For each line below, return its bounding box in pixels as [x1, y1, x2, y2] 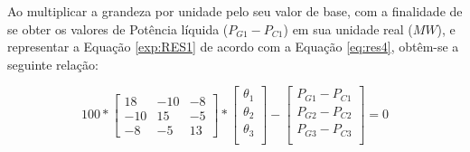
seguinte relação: [7, 54, 99, 73]
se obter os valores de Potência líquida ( [7, 19, 229, 38]
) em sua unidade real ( [283, 19, 413, 38]
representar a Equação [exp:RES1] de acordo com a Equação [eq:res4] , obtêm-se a [7, 37, 459, 56]
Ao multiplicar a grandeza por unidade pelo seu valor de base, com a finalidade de [7, 2, 463, 20]
